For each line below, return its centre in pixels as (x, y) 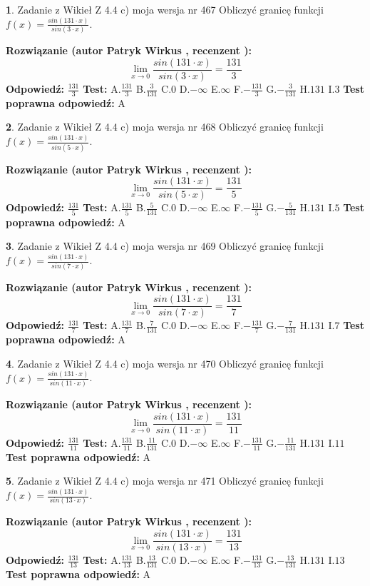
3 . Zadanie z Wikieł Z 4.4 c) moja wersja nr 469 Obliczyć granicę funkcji (165, 246)
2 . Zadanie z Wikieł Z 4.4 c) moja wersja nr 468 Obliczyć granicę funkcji (165, 127)
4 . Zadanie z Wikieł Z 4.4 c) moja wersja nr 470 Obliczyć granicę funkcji (165, 363)
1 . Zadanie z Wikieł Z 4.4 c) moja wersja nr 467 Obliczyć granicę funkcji (165, 9)
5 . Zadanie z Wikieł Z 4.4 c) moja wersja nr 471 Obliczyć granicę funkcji (165, 481)
